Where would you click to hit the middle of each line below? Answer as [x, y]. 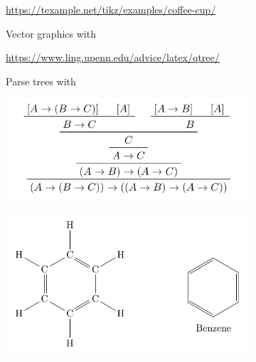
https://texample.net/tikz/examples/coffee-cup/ [111, 9]
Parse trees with [41, 81]
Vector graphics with [51, 33]
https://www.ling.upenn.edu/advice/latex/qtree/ [113, 57]
